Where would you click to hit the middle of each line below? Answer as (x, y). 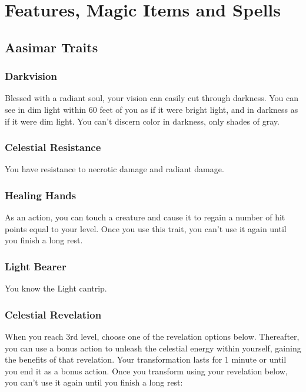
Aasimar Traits (51, 47)
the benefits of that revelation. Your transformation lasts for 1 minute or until (146, 359)
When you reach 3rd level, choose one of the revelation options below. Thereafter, (152, 336)
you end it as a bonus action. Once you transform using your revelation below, (146, 371)
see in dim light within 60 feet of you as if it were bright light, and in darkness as (152, 109)
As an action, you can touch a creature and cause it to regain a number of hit (145, 217)
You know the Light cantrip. (56, 288)
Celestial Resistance (53, 147)
